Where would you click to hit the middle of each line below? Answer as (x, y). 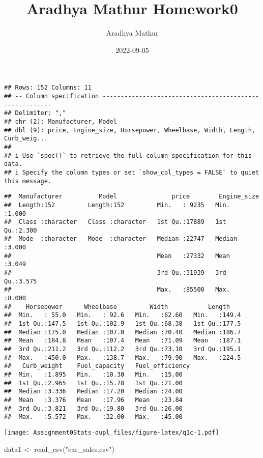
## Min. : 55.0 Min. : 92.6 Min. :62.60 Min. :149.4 (123, 315)
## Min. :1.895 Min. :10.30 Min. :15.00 (93, 374)
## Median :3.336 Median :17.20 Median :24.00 (93, 392)
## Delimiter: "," (35, 113)
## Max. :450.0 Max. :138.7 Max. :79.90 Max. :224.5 (123, 357)
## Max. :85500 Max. (117, 290)
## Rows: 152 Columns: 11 (48, 88)
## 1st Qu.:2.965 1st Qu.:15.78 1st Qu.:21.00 (93, 383)
